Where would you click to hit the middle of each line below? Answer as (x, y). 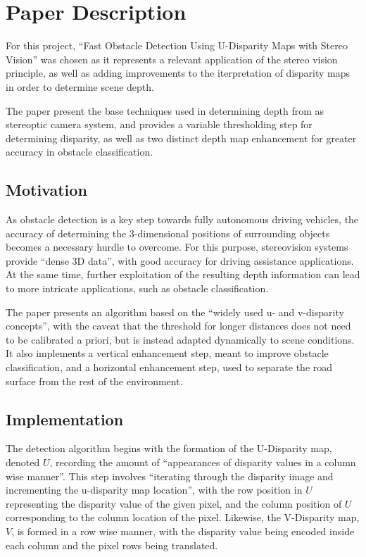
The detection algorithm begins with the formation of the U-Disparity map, (169, 448)
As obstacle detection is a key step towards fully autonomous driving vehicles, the (182, 219)
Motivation (46, 190)
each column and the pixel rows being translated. (112, 545)
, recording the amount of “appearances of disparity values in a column (203, 462)
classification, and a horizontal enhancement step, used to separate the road (169, 367)
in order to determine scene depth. (80, 86)
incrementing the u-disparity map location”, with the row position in (154, 490)
